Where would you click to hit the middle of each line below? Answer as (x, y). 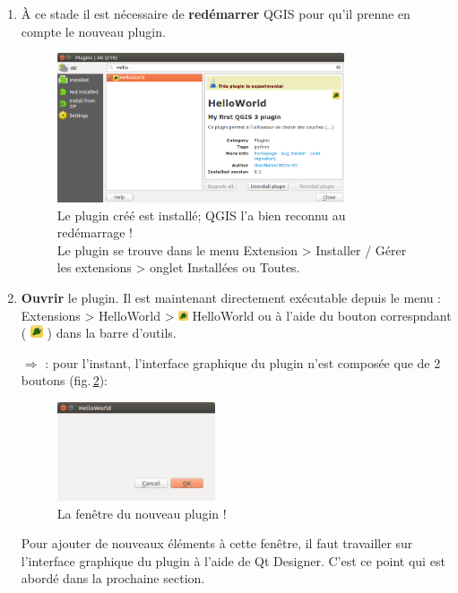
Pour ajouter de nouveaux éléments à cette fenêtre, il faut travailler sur (217, 543)
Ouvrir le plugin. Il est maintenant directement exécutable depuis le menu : (231, 297)
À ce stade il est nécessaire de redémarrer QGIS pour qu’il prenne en (216, 13)
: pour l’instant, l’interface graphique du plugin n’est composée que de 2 (243, 362)
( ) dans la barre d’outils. (99, 333)
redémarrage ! (95, 232)
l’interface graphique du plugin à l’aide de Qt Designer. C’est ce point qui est (233, 560)
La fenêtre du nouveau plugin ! (142, 513)
